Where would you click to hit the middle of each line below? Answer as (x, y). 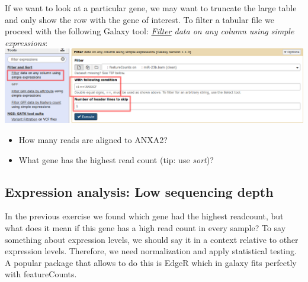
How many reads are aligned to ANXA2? (93, 139)
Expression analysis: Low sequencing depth (139, 191)
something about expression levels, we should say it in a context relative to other (152, 239)
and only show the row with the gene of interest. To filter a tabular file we (139, 19)
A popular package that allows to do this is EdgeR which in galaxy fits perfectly (151, 262)
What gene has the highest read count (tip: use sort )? (116, 159)
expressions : (26, 42)
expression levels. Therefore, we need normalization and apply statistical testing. (151, 251)
